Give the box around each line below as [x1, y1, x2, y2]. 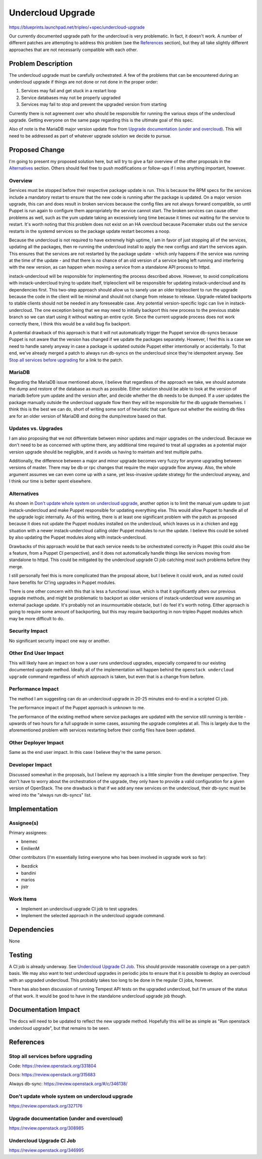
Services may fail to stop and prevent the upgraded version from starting [21, 102, 167, 107]
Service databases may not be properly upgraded [21, 95, 121, 101]
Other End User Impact [9, 650, 64, 657]
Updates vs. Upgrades [9, 425, 63, 432]
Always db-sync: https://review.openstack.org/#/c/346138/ [9, 1081, 128, 1087]
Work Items [9, 896, 37, 903]
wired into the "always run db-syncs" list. [9, 792, 92, 798]
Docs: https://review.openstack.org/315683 [9, 1072, 96, 1078]
